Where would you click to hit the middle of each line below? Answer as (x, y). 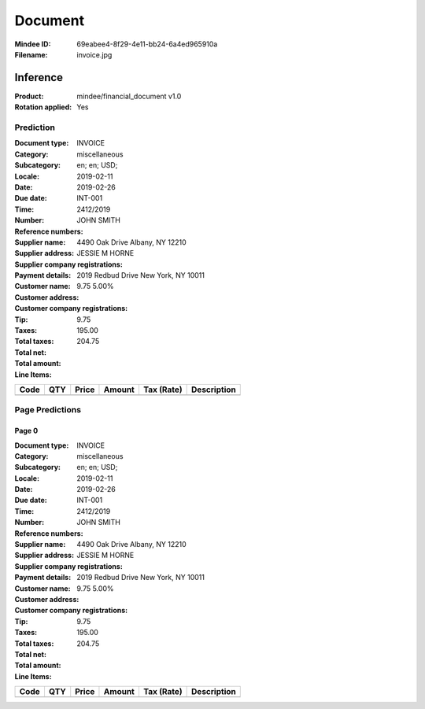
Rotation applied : (43, 107)
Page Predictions (48, 410)
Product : (29, 96)
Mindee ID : (33, 44)
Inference (39, 78)
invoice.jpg (94, 54)
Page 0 (26, 431)
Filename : (31, 54)
